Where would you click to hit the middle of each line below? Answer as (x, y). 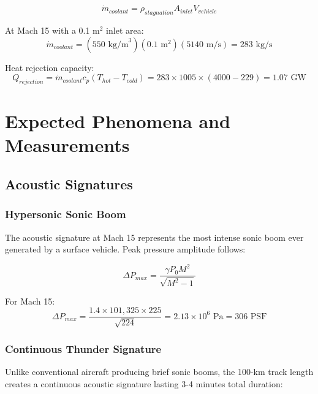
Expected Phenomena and (118, 121)
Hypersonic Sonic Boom (66, 214)
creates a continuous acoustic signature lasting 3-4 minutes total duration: (144, 383)
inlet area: (125, 30)
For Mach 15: (30, 301)
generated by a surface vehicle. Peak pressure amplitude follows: (125, 249)
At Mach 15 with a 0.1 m (52, 30)
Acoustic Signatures (69, 184)
